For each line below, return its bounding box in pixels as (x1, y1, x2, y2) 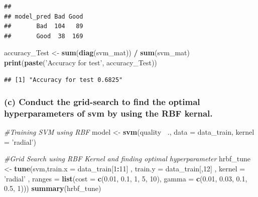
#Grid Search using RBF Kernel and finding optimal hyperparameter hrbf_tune (4, 153, 251, 164)
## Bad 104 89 (4, 23, 83, 30)
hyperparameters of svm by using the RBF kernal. (4, 107, 213, 119)
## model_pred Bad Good (4, 13, 83, 20)
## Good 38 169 (4, 32, 83, 40)
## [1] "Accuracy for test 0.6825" (4, 76, 123, 83)
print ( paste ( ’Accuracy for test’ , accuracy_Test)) (4, 57, 157, 67)
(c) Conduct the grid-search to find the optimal (4, 95, 200, 108)
